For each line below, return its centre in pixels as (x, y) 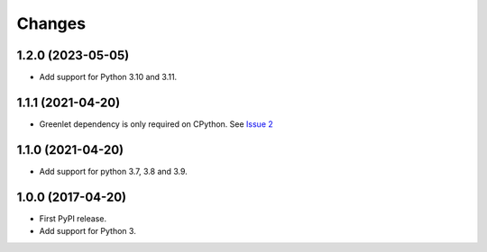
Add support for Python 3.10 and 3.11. (108, 77)
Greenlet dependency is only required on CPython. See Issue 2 (156, 124)
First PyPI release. (73, 218)
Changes (51, 23)
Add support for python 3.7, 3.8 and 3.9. (114, 171)
